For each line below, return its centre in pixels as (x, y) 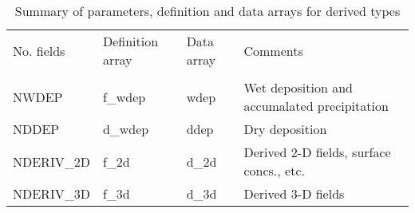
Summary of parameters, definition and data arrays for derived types (207, 11)
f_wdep (124, 97)
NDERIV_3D (51, 193)
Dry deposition (285, 129)
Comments (273, 50)
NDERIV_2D (51, 161)
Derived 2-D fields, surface (317, 152)
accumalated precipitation (316, 106)
